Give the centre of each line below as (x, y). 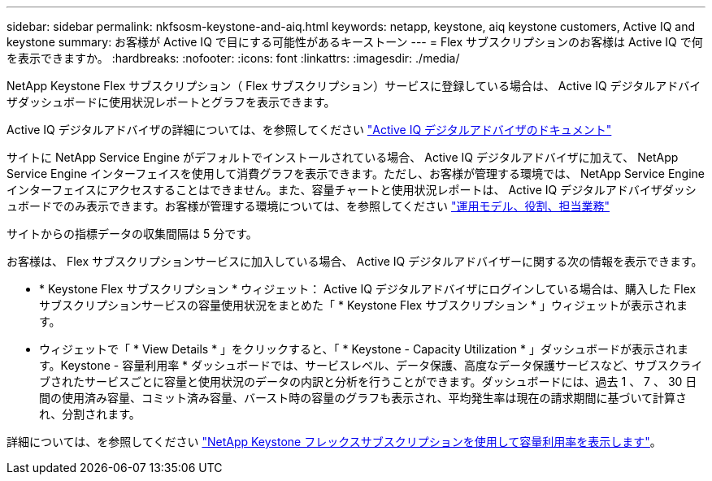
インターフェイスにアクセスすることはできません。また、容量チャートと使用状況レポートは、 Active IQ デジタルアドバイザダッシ (352, 190)
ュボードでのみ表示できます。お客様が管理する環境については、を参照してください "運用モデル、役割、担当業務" (308, 206)
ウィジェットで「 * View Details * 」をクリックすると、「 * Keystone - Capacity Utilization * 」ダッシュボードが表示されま (364, 349)
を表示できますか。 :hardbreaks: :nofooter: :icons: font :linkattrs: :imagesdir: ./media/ (233, 58)
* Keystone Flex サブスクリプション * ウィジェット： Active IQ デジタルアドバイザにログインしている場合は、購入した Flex (368, 289)
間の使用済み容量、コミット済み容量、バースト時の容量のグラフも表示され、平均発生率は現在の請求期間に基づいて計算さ (363, 398)
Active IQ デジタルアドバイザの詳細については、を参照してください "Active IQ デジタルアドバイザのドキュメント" (309, 130)
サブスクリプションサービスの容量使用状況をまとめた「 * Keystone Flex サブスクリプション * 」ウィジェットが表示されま (364, 305)
